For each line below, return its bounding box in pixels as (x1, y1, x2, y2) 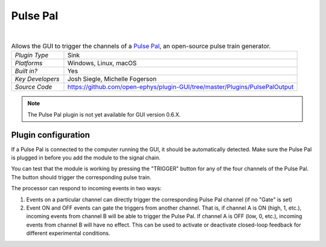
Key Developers (14, 75, 60, 83)
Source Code (14, 83, 53, 91)
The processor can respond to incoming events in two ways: (11, 185, 162, 192)
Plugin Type (14, 51, 49, 60)
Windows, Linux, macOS (67, 59, 137, 68)
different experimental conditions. (26, 229, 110, 237)
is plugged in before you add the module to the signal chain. (11, 154, 161, 161)
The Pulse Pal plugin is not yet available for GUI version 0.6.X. (27, 111, 181, 118)
